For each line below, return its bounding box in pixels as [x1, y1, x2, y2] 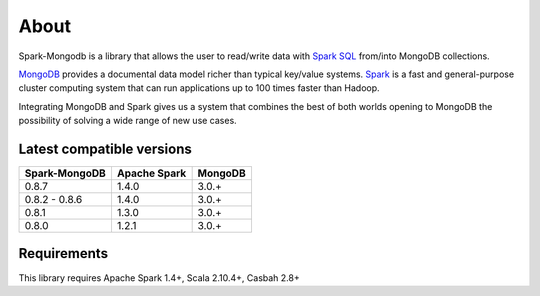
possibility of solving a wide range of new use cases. [18, 115, 237, 127]
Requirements [18, 245, 109, 262]
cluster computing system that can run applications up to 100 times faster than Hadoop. [18, 82, 380, 94]
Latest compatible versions [18, 140, 192, 157]
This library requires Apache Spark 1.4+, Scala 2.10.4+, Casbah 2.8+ [18, 271, 300, 284]
